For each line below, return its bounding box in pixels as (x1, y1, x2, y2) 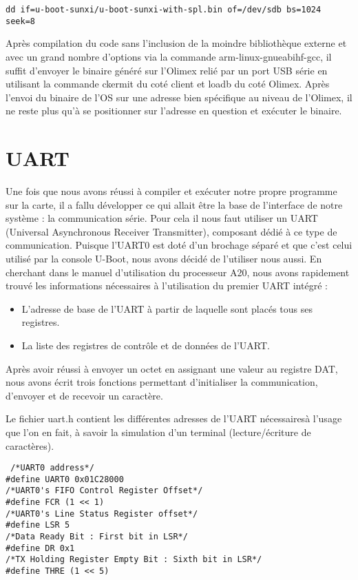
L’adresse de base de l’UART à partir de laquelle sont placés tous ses (21, 301, 313, 315)
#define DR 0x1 (6, 543, 75, 553)
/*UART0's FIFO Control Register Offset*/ (6, 486, 203, 496)
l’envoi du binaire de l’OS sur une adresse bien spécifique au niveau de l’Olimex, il (6, 90, 352, 104)
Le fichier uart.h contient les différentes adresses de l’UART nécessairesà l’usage (6, 411, 342, 426)
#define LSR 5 (6, 520, 70, 530)
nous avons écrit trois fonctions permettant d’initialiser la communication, (6, 375, 318, 389)
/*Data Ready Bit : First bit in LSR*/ (6, 532, 188, 542)
